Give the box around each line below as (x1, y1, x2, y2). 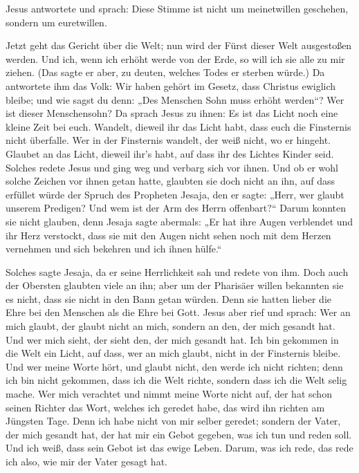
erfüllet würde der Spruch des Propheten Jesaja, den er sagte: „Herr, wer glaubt (6, 187, 344, 201)
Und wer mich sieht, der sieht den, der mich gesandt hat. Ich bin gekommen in (6, 332, 339, 346)
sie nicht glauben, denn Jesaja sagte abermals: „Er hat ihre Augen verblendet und (6, 214, 353, 228)
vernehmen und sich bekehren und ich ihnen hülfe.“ (6, 241, 222, 256)
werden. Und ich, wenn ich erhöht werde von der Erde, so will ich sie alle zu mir (6, 51, 345, 66)
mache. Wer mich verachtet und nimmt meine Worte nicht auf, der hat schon (6, 387, 332, 401)
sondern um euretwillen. (6, 15, 107, 29)
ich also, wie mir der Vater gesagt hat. (6, 454, 167, 468)
